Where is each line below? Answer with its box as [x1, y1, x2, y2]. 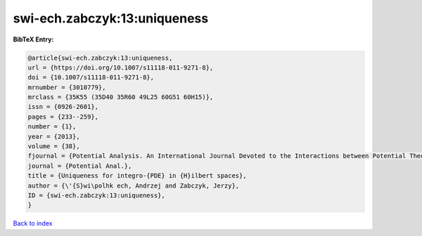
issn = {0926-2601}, [27, 103, 98, 111]
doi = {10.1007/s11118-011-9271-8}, [27, 74, 155, 81]
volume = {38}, [27, 143, 80, 150]
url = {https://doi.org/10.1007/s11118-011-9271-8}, [27, 63, 214, 72]
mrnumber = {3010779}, [27, 83, 106, 91]
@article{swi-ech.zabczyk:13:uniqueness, [27, 53, 173, 62]
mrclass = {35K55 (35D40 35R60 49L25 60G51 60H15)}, [27, 93, 214, 101]
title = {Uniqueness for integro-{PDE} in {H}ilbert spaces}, [27, 172, 247, 180]
